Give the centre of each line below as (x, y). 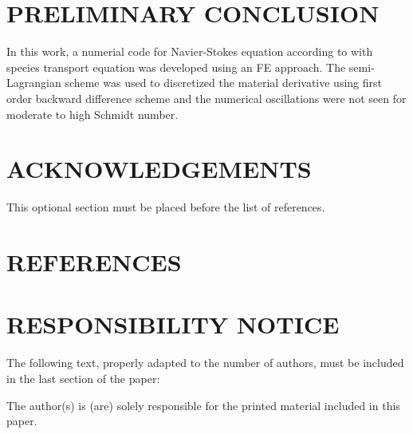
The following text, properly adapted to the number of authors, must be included (205, 363)
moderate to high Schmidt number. (92, 114)
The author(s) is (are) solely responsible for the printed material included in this (203, 405)
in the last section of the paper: (83, 378)
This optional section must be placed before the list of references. (166, 207)
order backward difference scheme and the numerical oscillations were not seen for (206, 98)
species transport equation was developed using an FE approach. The (176, 67)
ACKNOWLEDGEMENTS (159, 169)
